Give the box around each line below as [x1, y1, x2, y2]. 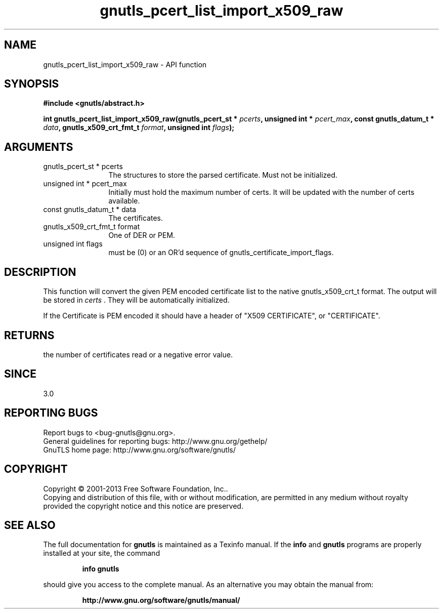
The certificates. [108, 214, 163, 223]
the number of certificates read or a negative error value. [43, 350, 233, 359]
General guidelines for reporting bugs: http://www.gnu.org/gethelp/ [43, 436, 268, 445]
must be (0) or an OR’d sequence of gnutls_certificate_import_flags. [108, 248, 334, 257]
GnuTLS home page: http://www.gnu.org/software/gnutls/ [43, 445, 236, 454]
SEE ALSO [4, 518, 56, 532]
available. [108, 196, 140, 206]
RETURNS [4, 329, 55, 342]
